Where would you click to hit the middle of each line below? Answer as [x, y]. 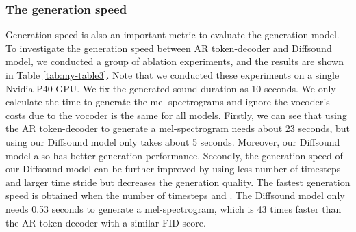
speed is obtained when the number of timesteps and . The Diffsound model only [175, 195]
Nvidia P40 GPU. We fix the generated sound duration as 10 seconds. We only [171, 88]
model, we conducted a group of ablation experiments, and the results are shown [175, 61]
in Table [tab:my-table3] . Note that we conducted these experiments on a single [173, 75]
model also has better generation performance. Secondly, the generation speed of [174, 155]
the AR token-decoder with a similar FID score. [106, 222]
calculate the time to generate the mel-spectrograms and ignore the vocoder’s [168, 102]
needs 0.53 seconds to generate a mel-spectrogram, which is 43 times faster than [174, 208]
